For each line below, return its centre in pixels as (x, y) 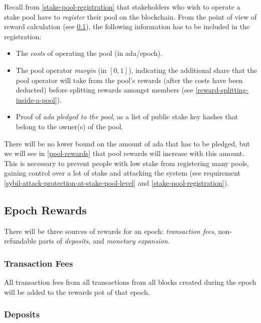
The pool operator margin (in (61, 70)
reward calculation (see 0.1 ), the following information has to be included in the (127, 26)
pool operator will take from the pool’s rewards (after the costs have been (129, 80)
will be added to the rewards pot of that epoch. (77, 292)
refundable (20, 241)
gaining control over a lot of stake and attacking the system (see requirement (122, 173)
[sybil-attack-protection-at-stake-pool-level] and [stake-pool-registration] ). (117, 182)
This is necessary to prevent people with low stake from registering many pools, (126, 163)
